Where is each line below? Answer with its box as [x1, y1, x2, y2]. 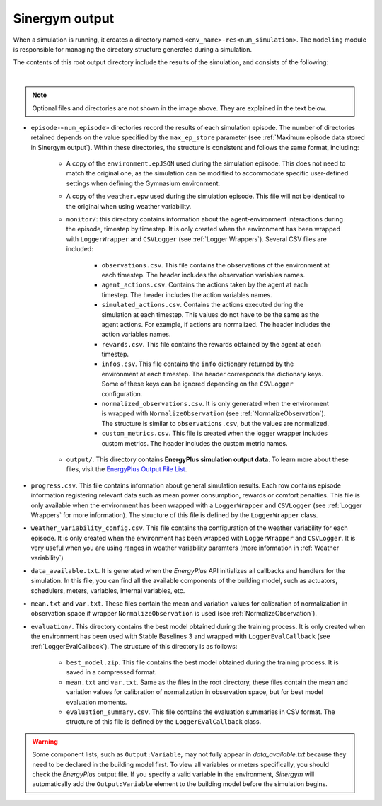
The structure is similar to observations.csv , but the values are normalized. [101, 419, 329, 427]
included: [66, 245, 93, 253]
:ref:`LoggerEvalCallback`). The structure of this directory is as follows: [30, 642, 238, 650]
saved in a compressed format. [66, 668, 157, 677]
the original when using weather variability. [66, 202, 192, 210]
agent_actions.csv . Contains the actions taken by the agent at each [101, 280, 308, 289]
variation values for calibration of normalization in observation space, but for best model [66, 688, 323, 696]
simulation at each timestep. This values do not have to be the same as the [101, 310, 320, 318]
